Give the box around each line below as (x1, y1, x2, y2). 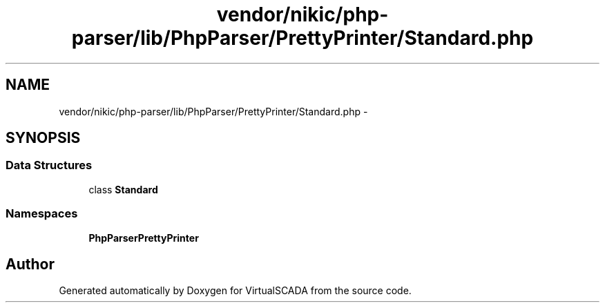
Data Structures (6, 158, 93, 173)
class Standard (88, 183, 158, 195)
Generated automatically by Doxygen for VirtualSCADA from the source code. (59, 285, 412, 297)
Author (6, 255, 55, 273)
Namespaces (6, 206, 78, 221)
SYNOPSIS (6, 129, 81, 147)
